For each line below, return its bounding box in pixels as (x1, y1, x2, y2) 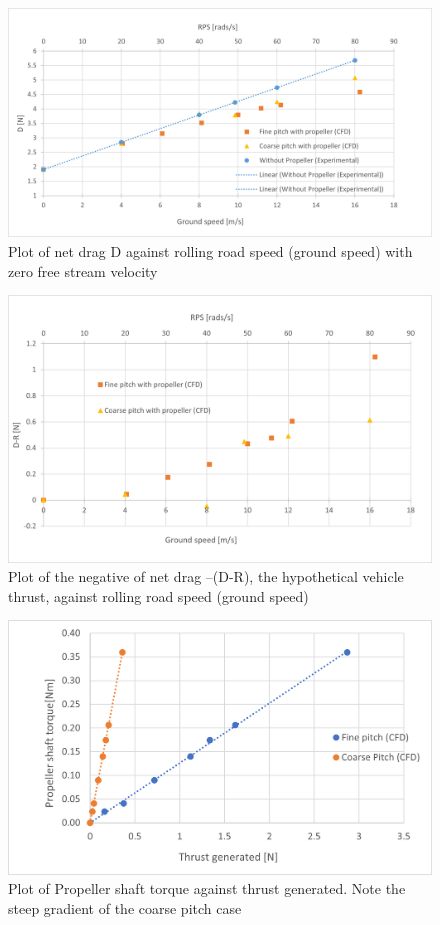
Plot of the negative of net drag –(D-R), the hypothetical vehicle (8, 566, 404, 587)
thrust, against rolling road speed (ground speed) (8, 585, 309, 606)
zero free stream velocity (8, 260, 158, 281)
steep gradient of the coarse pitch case (8, 897, 242, 918)
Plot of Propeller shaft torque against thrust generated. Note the (8, 878, 406, 899)
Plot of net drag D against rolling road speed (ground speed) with (8, 240, 413, 261)
